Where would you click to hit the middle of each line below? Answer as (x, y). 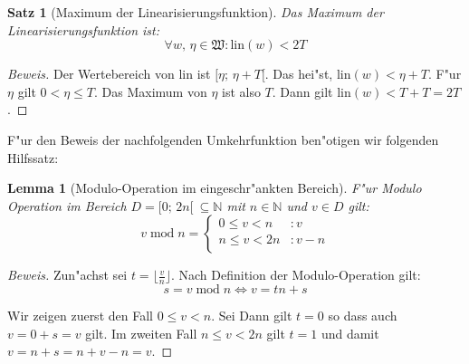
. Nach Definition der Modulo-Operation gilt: (296, 275)
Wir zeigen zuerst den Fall (80, 316)
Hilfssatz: (33, 157)
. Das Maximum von (151, 91)
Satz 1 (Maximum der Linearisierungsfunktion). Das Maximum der (196, 12)
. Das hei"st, (299, 74)
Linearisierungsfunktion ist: (84, 29)
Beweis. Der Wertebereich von (91, 74)
